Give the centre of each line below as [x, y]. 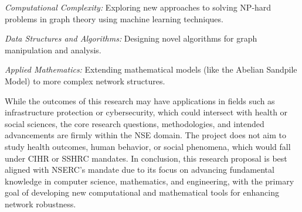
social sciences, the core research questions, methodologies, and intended [135, 123]
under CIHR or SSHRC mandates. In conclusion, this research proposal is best [146, 158]
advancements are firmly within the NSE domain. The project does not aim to [145, 135]
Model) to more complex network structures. [85, 81]
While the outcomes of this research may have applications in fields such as [140, 100]
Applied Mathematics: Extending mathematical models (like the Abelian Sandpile [151, 69]
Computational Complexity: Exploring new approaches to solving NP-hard [138, 7]
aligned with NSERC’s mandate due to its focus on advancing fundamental [140, 170]
